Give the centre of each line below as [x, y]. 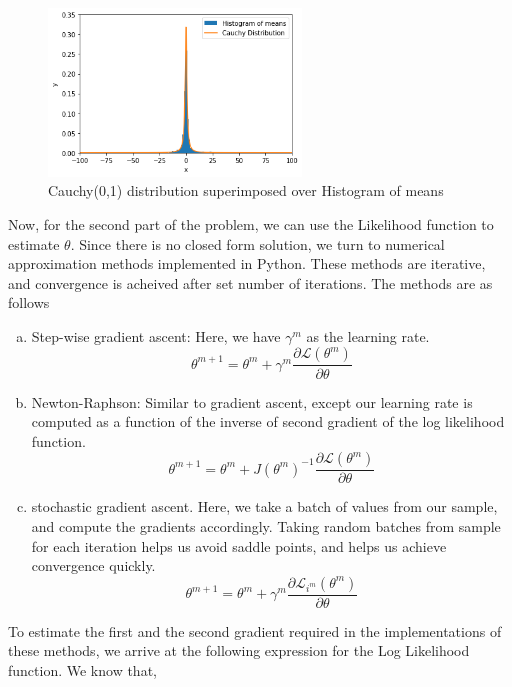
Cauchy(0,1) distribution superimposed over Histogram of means [246, 190]
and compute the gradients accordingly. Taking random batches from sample [266, 525]
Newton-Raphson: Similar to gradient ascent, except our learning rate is [252, 401]
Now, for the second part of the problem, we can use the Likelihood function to [251, 223]
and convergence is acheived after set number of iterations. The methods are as [250, 282]
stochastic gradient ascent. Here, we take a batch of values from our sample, [264, 506]
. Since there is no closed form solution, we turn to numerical [257, 243]
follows [29, 302]
